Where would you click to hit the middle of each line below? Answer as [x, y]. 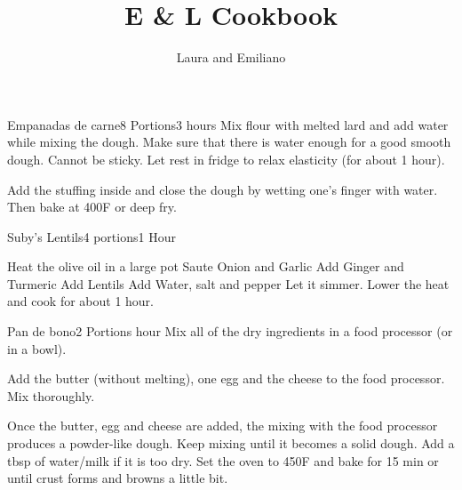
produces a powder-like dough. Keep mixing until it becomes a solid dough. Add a [231, 443]
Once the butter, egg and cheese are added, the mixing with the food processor [223, 426]
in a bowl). [37, 348]
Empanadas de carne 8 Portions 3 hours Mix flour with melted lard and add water [228, 124]
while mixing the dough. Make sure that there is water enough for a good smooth [229, 142]
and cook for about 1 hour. [81, 301]
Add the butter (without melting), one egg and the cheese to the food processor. [226, 378]
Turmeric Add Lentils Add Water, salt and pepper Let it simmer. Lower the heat [228, 283]
